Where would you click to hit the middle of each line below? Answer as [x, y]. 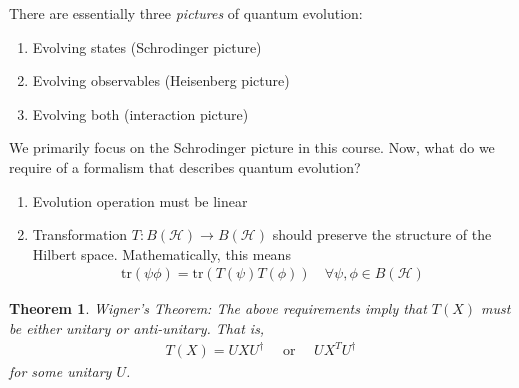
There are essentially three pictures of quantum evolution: [186, 13]
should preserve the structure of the [382, 234]
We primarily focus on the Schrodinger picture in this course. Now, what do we [252, 147]
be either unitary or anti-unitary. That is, [137, 327]
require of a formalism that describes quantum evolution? [185, 166]
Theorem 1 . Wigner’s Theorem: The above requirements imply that [218, 308]
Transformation [80, 234]
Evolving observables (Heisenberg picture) [161, 80]
